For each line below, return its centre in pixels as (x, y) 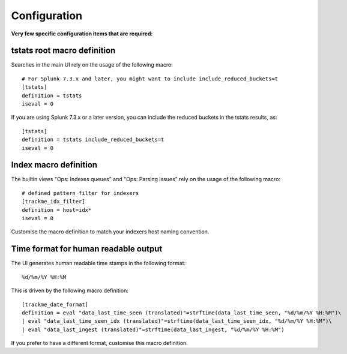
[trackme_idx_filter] (53, 202)
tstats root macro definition (63, 51)
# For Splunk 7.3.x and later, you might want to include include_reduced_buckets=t (150, 79)
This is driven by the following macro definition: (70, 290)
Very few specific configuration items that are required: (82, 34)
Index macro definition (54, 165)
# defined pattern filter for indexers (80, 193)
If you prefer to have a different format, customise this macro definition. (100, 343)
